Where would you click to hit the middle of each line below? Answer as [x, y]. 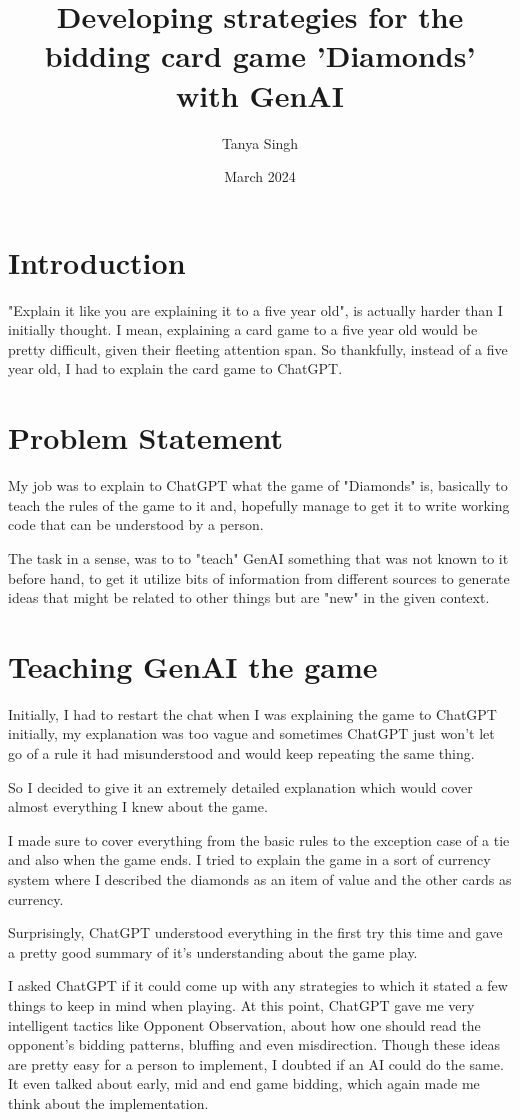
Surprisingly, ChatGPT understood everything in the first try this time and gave [255, 932]
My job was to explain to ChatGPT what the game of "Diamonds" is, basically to [258, 485]
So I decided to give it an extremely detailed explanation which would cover [240, 786]
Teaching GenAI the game [193, 665]
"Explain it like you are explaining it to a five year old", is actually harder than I [255, 309]
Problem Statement [145, 437]
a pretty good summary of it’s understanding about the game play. [213, 951]
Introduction [97, 261]
